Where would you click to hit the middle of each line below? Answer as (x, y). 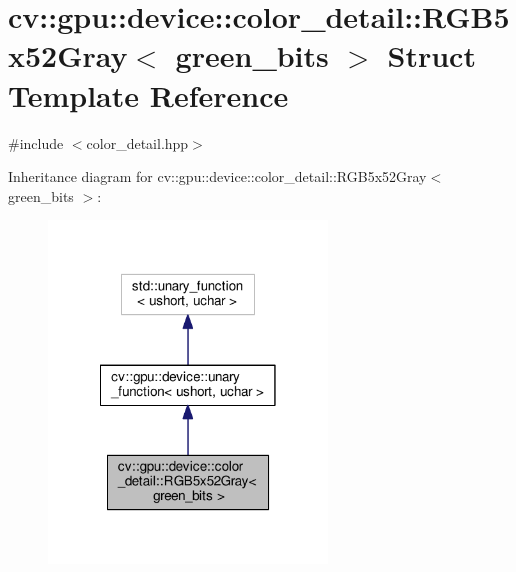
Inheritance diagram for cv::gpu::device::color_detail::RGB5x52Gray (217, 176)
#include (36, 142)
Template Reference (148, 94)
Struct (431, 55)
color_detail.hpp (137, 142)
